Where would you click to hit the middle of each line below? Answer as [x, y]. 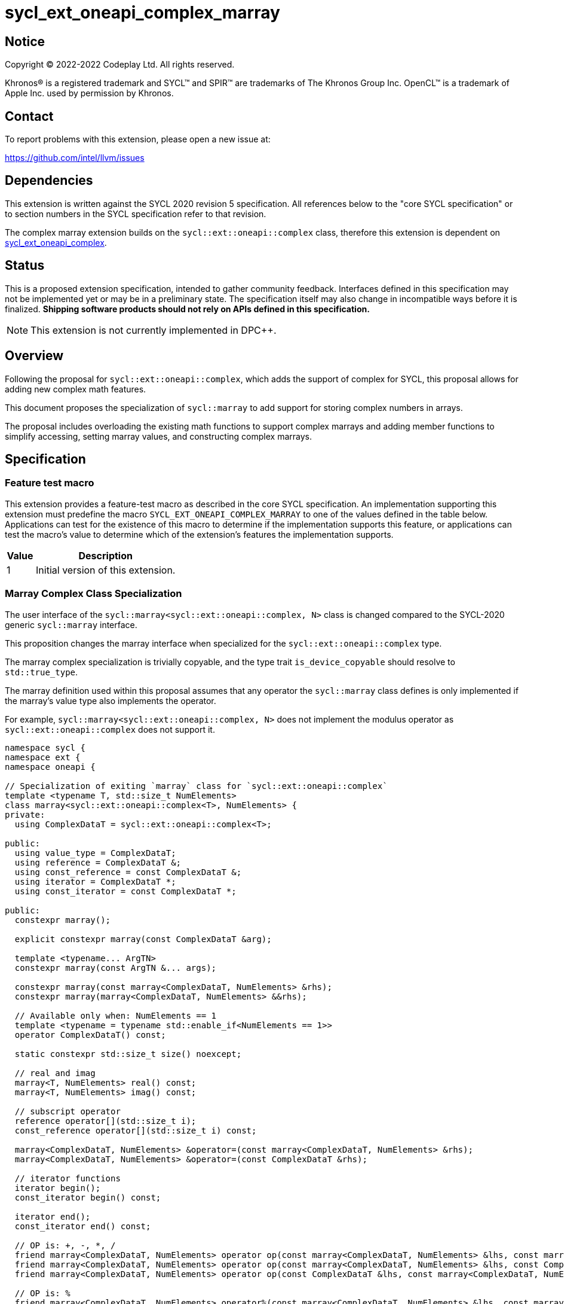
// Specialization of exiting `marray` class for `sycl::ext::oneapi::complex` [196, 786]
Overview [34, 356]
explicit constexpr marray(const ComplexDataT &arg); [143, 939]
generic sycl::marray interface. [71, 624]
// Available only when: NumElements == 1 [116, 1015]
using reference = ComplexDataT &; [98, 862]
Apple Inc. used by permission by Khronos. [89, 93]
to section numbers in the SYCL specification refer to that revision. [136, 214]
